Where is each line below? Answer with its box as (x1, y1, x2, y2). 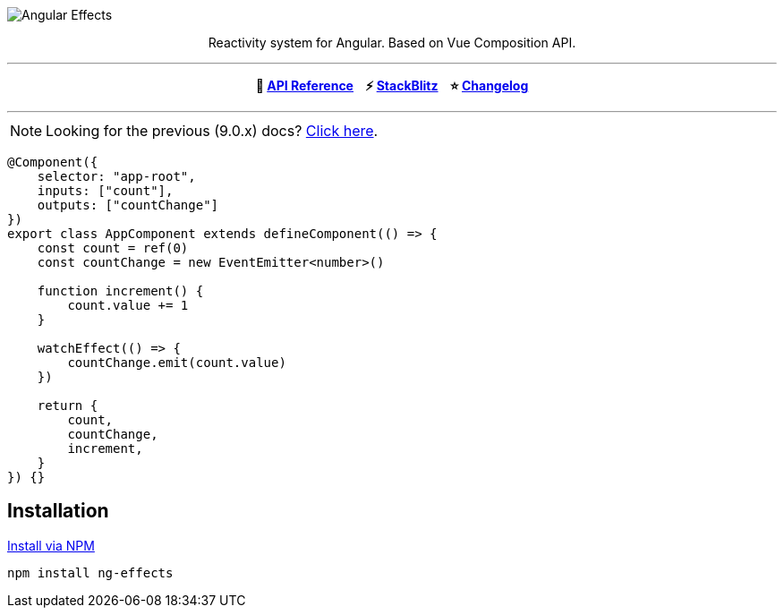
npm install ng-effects (7, 565, 174, 580)
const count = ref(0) (37, 241, 189, 255)
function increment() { (37, 284, 204, 298)
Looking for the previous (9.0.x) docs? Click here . (46, 122, 379, 140)
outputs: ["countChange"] (37, 198, 219, 212)
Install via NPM (7, 537, 95, 553)
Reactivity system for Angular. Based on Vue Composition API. (208, 35, 576, 50)
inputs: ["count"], (37, 184, 174, 198)
